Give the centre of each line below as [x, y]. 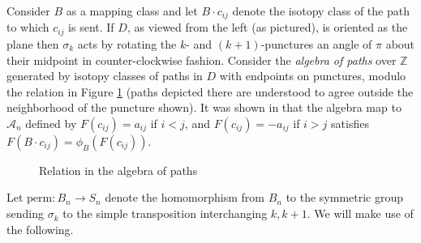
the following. [40, 229]
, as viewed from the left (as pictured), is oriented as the [267, 27]
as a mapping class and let [132, 11]
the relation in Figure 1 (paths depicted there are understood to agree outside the [210, 91]
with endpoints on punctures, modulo [313, 76]
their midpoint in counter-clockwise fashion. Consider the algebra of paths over [202, 60]
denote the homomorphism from [185, 197]
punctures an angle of [318, 43]
